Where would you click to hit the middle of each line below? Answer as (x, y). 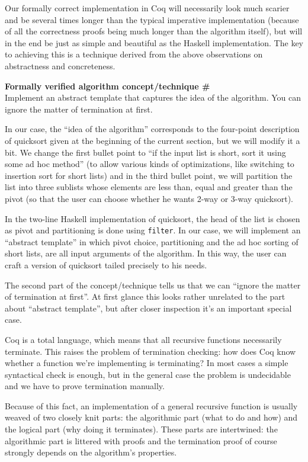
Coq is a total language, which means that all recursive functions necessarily (143, 339)
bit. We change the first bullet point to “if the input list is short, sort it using (145, 152)
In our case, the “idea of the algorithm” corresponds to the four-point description (152, 129)
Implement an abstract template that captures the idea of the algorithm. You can (153, 97)
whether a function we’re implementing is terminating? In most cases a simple (147, 363)
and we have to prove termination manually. (85, 386)
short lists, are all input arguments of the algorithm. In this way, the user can (146, 253)
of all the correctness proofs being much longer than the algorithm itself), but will (154, 31)
